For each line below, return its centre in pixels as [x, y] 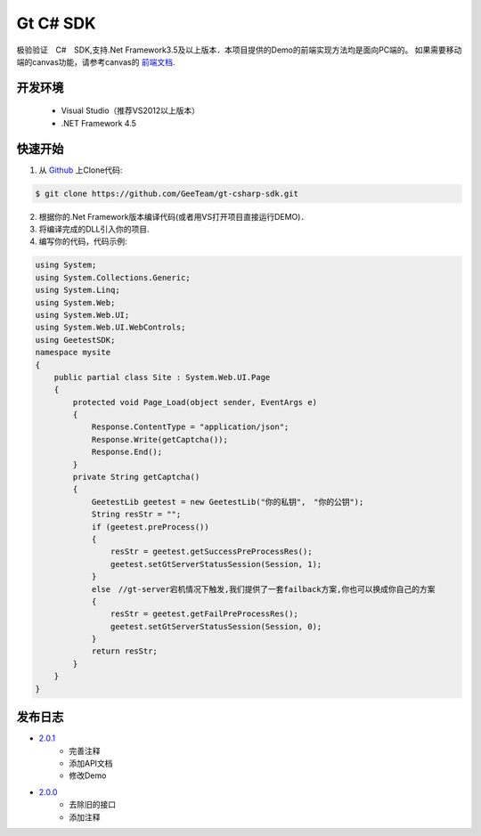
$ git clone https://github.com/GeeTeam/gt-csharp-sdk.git [167, 193]
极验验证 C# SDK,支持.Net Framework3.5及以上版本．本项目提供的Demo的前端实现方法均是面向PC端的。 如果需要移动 [239, 50]
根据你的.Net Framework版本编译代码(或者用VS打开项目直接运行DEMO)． [174, 216]
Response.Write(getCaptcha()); [160, 439]
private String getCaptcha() [136, 477]
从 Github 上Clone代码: [81, 170]
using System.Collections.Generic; [113, 277]
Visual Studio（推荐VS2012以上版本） [130, 110]
